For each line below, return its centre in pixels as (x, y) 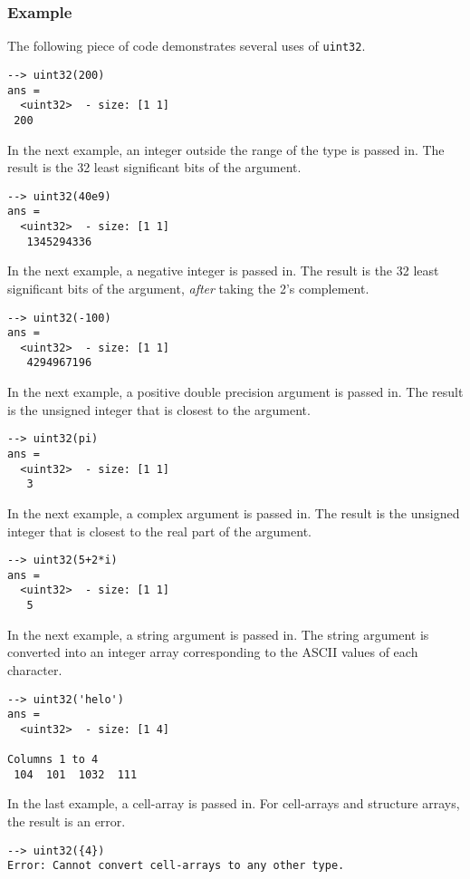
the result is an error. (67, 821)
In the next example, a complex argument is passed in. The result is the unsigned (234, 512)
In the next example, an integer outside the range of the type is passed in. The (226, 149)
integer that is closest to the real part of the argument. (159, 531)
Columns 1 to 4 (53, 760)
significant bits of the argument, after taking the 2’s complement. (188, 288)
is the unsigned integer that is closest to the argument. (159, 409)
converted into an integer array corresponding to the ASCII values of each (213, 652)
